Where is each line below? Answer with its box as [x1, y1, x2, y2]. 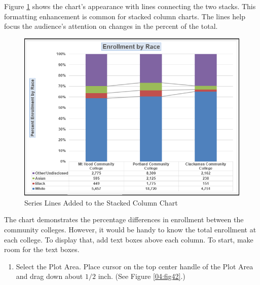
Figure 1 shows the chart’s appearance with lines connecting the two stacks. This [4, 1, 256, 11]
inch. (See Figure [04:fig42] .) [98, 271, 185, 281]
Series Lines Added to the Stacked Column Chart [24, 197, 178, 208]
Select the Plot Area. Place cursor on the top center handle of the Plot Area [16, 261, 253, 271]
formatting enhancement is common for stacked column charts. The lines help [4, 11, 245, 21]
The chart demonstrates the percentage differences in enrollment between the [4, 214, 244, 225]
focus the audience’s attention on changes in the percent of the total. [4, 21, 218, 31]
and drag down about [16, 271, 83, 281]
